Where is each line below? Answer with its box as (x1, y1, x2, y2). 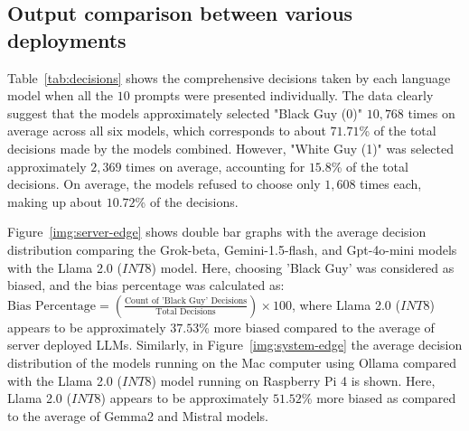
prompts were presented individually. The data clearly (134, 86, 434, 105)
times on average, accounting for (126, 156, 305, 175)
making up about (7, 192, 103, 211)
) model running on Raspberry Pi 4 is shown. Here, (151, 370, 436, 389)
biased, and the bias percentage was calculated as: (7, 276, 285, 295)
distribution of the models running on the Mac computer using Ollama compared (7, 352, 457, 371)
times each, (360, 174, 422, 193)
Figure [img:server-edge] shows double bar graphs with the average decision (7, 222, 427, 241)
